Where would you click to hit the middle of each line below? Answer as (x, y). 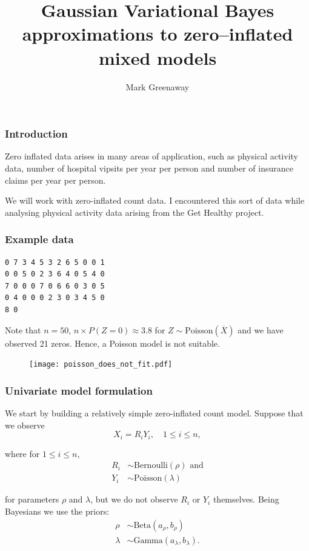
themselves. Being (246, 499)
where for (22, 453)
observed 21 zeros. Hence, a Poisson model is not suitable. (112, 343)
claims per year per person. (55, 180)
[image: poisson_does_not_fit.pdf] (101, 365)
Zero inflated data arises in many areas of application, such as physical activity (151, 156)
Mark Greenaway (158, 86)
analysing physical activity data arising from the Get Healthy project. (135, 212)
